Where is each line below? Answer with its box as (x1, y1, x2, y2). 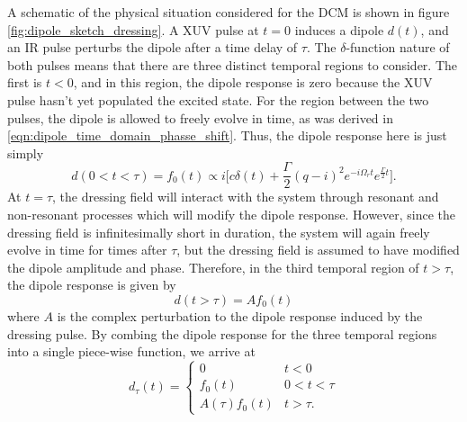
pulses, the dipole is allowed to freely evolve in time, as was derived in (7, 108, 393, 127)
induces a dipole (294, 20, 384, 39)
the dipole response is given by (7, 275, 176, 294)
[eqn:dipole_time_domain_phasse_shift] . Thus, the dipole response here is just (7, 126, 447, 145)
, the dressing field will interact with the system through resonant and (52, 187, 439, 206)
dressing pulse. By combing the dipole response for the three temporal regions (7, 324, 437, 343)
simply (7, 143, 44, 162)
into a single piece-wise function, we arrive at (7, 342, 256, 361)
